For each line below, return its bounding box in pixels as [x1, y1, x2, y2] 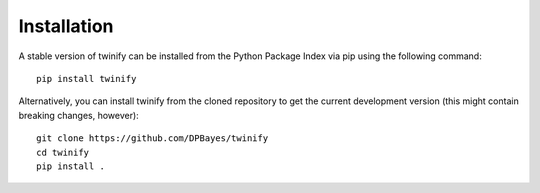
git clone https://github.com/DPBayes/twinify [36, 133, 269, 144]
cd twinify [36, 146, 90, 158]
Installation [18, 15, 114, 37]
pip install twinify [36, 73, 137, 84]
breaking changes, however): [18, 109, 139, 121]
